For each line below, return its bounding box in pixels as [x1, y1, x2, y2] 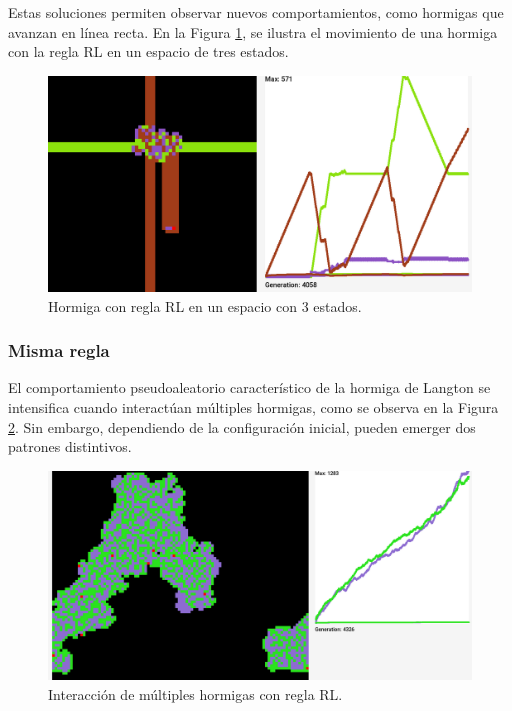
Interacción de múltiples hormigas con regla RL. [48, 683, 343, 704]
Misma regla [8, 338, 110, 363]
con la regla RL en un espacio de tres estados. [8, 41, 289, 62]
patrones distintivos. [8, 436, 132, 457]
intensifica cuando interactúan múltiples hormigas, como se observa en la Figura [8, 396, 499, 417]
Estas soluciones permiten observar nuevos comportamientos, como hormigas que [8, 2, 504, 22]
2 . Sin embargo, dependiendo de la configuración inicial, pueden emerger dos [8, 416, 476, 437]
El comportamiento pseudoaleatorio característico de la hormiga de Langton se [8, 377, 491, 398]
